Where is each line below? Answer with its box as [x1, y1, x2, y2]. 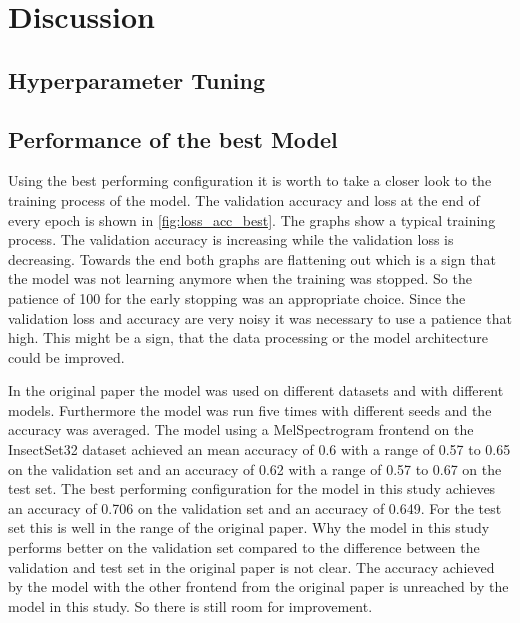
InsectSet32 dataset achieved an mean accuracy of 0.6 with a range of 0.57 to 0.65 [8, 439, 511, 460]
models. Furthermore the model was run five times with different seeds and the [8, 399, 492, 420]
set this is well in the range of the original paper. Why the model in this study [8, 517, 490, 538]
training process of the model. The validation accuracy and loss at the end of [8, 189, 480, 210]
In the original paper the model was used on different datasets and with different [8, 380, 504, 401]
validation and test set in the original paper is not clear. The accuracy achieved [8, 556, 495, 577]
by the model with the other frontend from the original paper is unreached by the [8, 576, 509, 597]
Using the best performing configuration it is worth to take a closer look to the [8, 170, 492, 191]
